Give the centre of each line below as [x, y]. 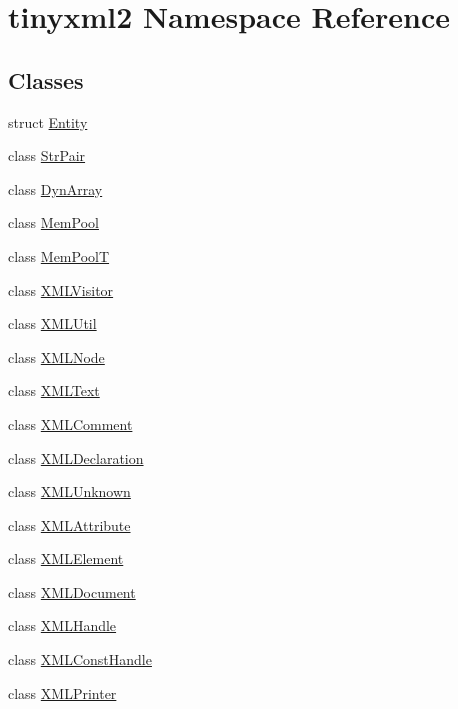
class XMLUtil [52, 323]
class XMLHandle [62, 625]
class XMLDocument [72, 591]
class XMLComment [70, 423]
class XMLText [54, 390]
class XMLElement [66, 558]
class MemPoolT [59, 255]
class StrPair [47, 155]
